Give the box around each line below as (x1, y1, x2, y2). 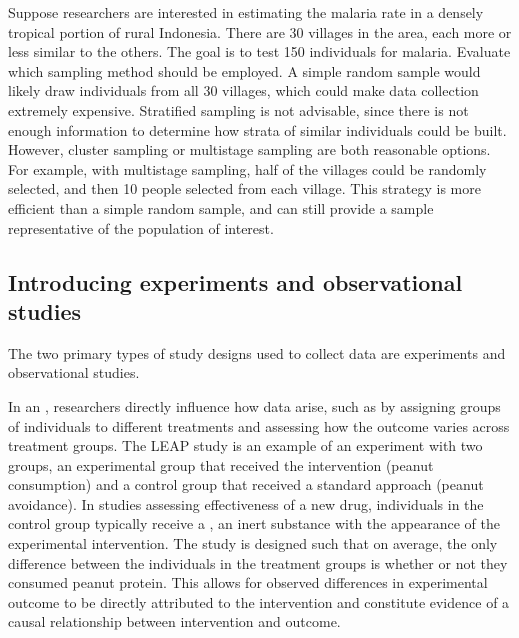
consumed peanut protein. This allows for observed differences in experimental (8, 572, 488, 593)
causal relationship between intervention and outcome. (8, 611, 341, 632)
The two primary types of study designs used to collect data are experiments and (8, 342, 506, 363)
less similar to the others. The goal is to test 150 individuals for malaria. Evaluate (8, 41, 511, 62)
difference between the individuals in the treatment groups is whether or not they (8, 552, 508, 573)
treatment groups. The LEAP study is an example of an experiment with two (8, 435, 483, 456)
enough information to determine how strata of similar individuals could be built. (8, 119, 507, 140)
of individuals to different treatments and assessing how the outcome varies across (8, 415, 510, 436)
